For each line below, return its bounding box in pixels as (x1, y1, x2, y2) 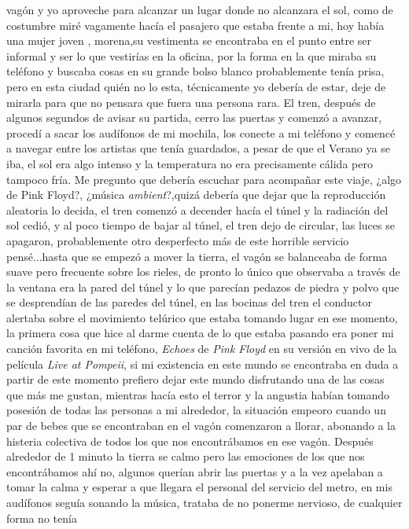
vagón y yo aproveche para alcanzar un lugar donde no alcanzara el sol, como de (6, 2, 393, 17)
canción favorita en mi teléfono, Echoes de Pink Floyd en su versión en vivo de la (6, 340, 397, 357)
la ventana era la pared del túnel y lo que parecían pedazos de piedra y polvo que (6, 278, 400, 295)
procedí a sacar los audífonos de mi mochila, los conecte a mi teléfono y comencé (6, 124, 396, 141)
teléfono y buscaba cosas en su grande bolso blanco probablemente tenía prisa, (6, 63, 385, 79)
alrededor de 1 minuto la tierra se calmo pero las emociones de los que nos (6, 448, 365, 465)
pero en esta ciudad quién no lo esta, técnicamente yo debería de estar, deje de (6, 78, 386, 94)
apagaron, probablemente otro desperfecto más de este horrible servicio (6, 232, 349, 248)
